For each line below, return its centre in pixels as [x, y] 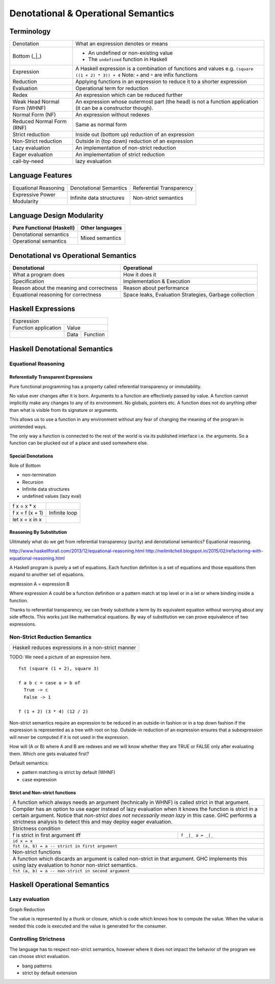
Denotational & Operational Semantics [92, 13]
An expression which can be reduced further [129, 95]
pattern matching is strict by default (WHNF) [69, 773]
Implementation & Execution [157, 281]
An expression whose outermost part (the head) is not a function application [167, 102]
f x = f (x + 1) [28, 513]
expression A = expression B [39, 584]
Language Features [41, 176]
